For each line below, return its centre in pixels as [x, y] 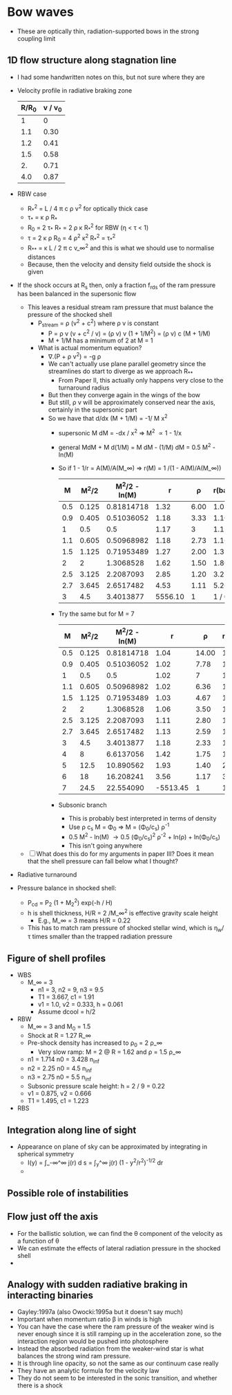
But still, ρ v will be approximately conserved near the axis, [132, 402]
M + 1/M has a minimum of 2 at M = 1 [100, 340]
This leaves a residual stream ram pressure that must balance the [120, 307]
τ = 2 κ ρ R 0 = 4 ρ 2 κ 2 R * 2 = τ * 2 [71, 238]
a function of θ [38, 1241]
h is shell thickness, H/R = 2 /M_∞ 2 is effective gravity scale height [123, 912]
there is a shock [40, 1385]
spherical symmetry [46, 1154]
